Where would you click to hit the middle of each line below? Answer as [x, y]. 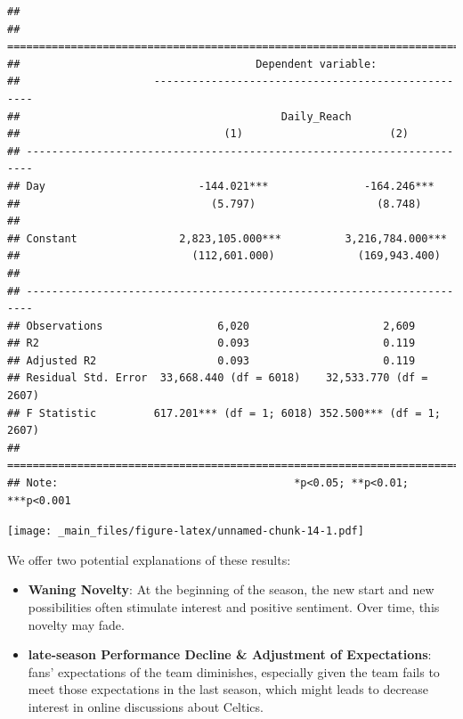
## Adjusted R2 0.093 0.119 [211, 360]
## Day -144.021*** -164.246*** [221, 186]
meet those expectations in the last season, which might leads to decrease [228, 689]
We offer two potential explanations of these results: [149, 559]
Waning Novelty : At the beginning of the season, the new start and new [231, 589]
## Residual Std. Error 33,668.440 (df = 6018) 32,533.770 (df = [218, 378]
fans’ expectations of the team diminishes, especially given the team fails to [234, 671]
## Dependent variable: [192, 64]
